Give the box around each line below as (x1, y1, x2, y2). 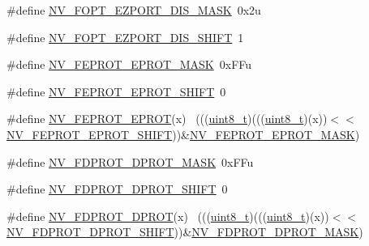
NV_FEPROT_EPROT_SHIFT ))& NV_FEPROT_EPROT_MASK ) (6, 125, 360, 142)
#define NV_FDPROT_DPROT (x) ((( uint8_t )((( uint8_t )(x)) (6, 207, 329, 224)
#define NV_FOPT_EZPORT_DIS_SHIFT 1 (6, 28, 244, 45)
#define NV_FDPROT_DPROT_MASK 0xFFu (6, 153, 254, 170)
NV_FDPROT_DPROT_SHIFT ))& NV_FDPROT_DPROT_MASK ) (6, 223, 363, 240)
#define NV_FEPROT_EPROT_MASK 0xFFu (6, 56, 252, 73)
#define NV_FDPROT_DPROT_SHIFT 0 (6, 180, 228, 197)
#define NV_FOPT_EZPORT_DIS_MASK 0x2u (6, 2, 261, 18)
